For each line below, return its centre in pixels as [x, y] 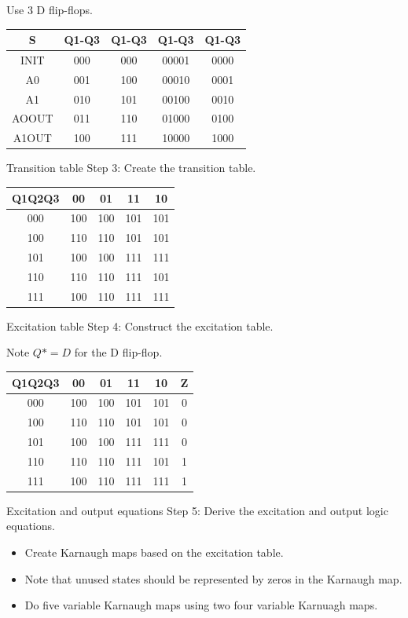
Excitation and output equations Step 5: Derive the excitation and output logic [197, 510]
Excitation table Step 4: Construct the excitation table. [140, 325]
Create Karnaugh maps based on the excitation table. [154, 552]
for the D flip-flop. [118, 352]
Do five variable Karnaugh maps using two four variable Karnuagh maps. [201, 605]
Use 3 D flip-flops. [50, 9]
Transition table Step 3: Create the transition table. [131, 168]
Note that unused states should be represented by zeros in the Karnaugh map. [213, 578]
